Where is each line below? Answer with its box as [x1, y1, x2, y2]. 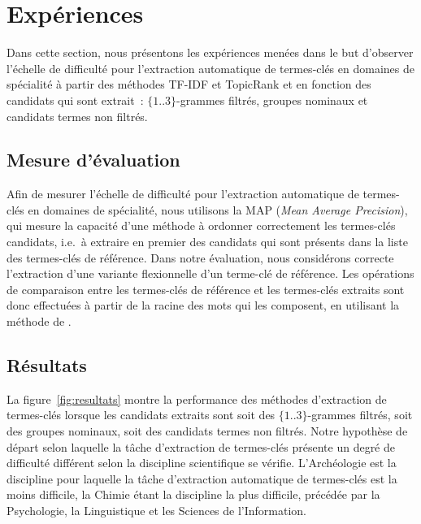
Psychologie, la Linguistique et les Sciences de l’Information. [7, 502, 307, 518]
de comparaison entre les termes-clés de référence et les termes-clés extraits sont [7, 280, 405, 297]
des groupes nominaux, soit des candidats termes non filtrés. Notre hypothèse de [7, 422, 408, 440]
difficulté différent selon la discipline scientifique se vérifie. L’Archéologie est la [7, 454, 397, 471]
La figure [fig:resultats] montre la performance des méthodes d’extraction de [7, 390, 387, 407]
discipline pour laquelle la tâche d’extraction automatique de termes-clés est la [7, 470, 397, 487]
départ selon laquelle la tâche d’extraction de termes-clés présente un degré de [7, 438, 396, 455]
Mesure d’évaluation [7, 147, 180, 172]
